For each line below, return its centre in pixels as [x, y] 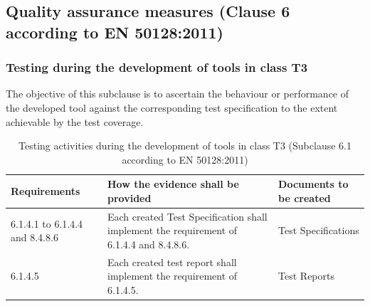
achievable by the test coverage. [75, 121]
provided [129, 197]
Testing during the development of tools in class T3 [157, 67]
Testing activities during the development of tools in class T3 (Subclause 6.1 [185, 146]
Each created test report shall [172, 262]
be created [305, 197]
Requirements [46, 191]
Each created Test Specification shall [187, 216]
